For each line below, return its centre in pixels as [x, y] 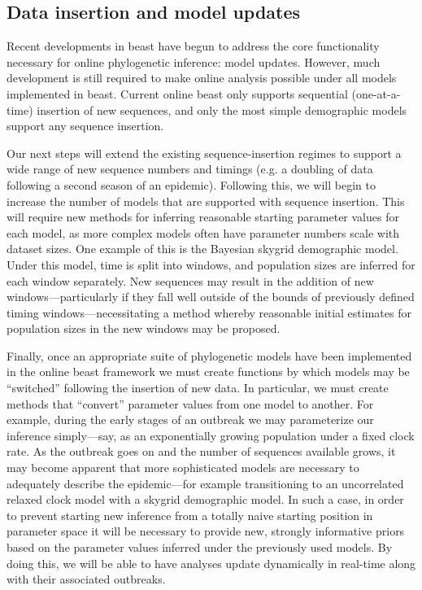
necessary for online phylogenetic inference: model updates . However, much [194, 61]
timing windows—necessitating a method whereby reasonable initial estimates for [209, 312]
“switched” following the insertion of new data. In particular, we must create [198, 388]
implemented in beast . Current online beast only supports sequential [177, 93]
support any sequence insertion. [85, 126]
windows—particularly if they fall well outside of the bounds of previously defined [211, 297]
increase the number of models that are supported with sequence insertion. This [206, 201]
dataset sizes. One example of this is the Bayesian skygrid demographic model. [202, 249]
